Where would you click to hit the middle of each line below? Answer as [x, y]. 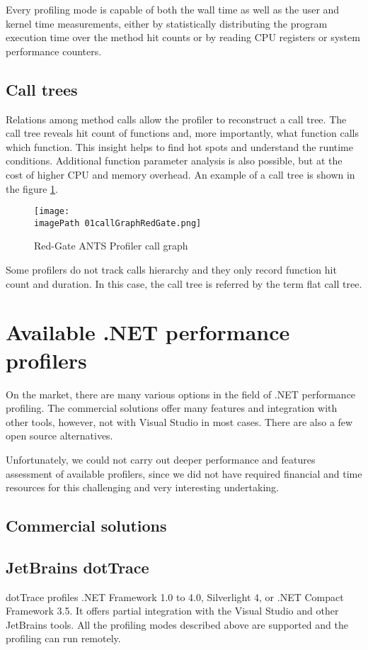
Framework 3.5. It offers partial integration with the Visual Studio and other [172, 611]
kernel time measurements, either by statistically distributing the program [167, 23]
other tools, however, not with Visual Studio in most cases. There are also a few [179, 421]
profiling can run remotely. [63, 638]
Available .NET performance [148, 332]
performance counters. [54, 51]
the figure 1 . [32, 188]
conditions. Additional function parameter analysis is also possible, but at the [174, 161]
